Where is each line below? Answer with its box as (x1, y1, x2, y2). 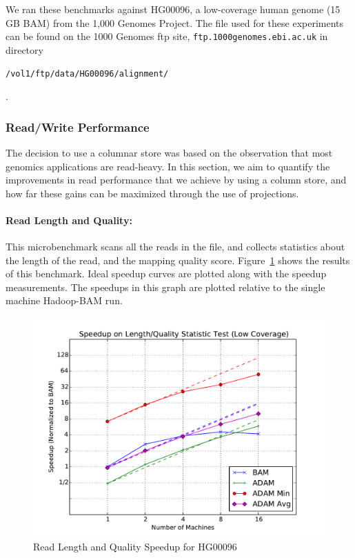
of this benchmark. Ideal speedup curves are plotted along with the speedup (6, 266, 327, 281)
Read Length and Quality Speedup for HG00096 (33, 539, 237, 553)
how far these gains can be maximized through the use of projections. (6, 186, 299, 200)
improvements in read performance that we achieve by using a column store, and (6, 172, 347, 187)
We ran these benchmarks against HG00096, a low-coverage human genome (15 (6, 2, 341, 16)
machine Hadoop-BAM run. (6, 293, 123, 308)
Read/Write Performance (6, 118, 150, 135)
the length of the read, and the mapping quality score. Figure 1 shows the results (6, 252, 350, 267)
